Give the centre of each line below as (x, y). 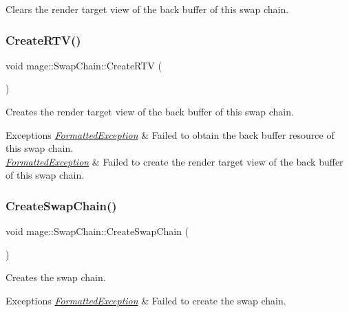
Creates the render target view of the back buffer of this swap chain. (150, 111)
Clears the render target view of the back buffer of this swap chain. (147, 9)
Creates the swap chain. (56, 277)
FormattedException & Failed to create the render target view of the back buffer (174, 161)
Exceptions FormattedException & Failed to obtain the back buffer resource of (170, 134)
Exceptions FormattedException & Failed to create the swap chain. (146, 300)
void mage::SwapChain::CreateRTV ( (84, 65)
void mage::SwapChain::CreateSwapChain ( (97, 231)
